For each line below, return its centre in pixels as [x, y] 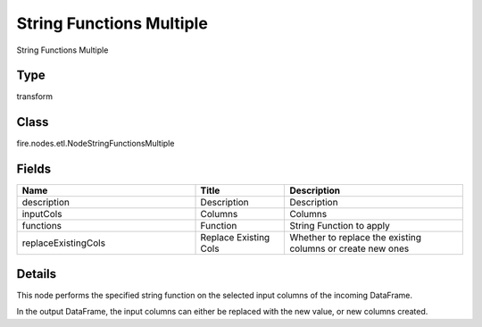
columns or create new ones [349, 248]
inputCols [42, 214]
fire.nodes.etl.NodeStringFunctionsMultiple [96, 144]
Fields [34, 169]
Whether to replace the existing [356, 238]
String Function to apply [340, 226]
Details [37, 274]
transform [35, 96]
